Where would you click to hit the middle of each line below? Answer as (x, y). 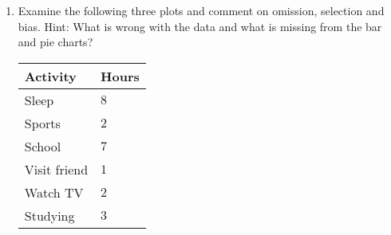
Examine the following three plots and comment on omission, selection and (201, 10)
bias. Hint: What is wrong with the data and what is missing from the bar (200, 26)
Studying (49, 215)
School (43, 146)
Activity (50, 76)
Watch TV (54, 192)
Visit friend (56, 169)
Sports (42, 123)
